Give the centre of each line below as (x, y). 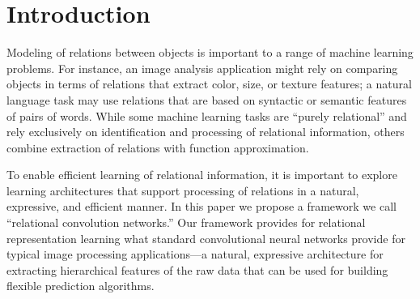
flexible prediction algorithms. (81, 286)
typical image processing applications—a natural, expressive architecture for (195, 254)
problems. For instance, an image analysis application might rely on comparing (202, 68)
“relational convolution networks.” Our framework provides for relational (186, 222)
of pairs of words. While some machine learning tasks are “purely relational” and (207, 115)
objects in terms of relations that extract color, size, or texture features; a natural (209, 84)
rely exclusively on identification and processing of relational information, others (206, 132)
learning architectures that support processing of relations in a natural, (183, 190)
